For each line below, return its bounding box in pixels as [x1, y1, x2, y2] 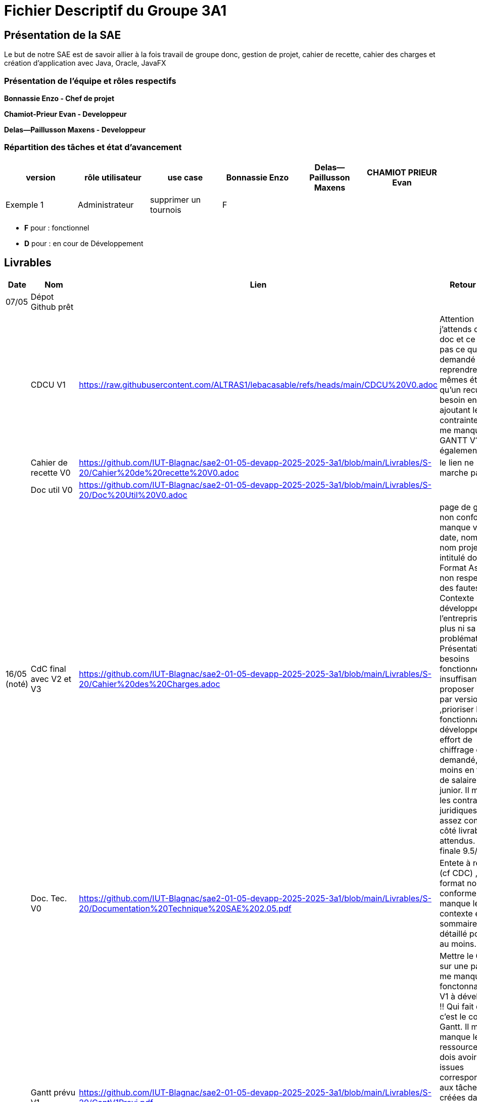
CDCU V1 [30, 379, 66, 390]
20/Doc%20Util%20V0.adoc [79, 489, 187, 500]
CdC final [30, 663, 66, 674]
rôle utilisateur [84, 172, 141, 182]
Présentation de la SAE [4, 28, 121, 41]
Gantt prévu [30, 1087, 76, 1097]
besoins [439, 653, 469, 664]
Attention [439, 313, 474, 324]
